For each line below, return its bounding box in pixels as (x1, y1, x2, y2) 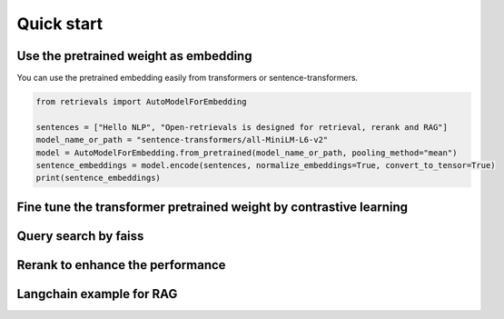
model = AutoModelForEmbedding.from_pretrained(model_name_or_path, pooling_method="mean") (35, 147, 458, 158)
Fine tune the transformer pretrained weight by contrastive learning (16, 199, 409, 214)
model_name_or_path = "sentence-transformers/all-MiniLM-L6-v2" (35, 135, 329, 145)
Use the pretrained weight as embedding (16, 48, 252, 64)
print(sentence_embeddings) (35, 173, 161, 184)
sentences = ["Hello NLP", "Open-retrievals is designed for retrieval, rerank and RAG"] (35, 122, 449, 132)
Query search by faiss (16, 228, 144, 244)
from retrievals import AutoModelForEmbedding (35, 96, 247, 107)
